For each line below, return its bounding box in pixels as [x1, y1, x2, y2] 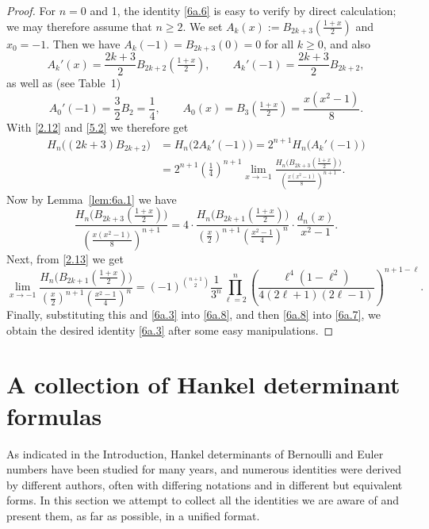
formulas [6, 399, 102, 431]
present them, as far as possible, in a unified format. [6, 507, 260, 523]
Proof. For [6, 2, 56, 18]
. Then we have [46, 35, 121, 52]
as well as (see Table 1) [6, 75, 121, 91]
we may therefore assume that [6, 17, 152, 34]
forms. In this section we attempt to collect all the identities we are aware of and [6, 492, 400, 508]
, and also [323, 35, 370, 52]
